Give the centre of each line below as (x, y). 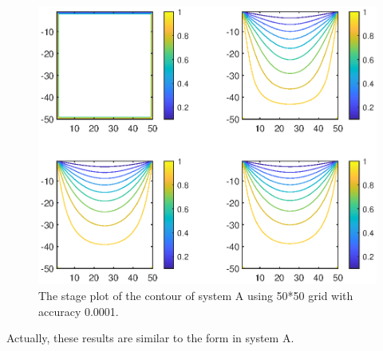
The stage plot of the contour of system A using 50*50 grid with (196, 295)
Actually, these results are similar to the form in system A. (150, 338)
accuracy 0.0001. (79, 311)
